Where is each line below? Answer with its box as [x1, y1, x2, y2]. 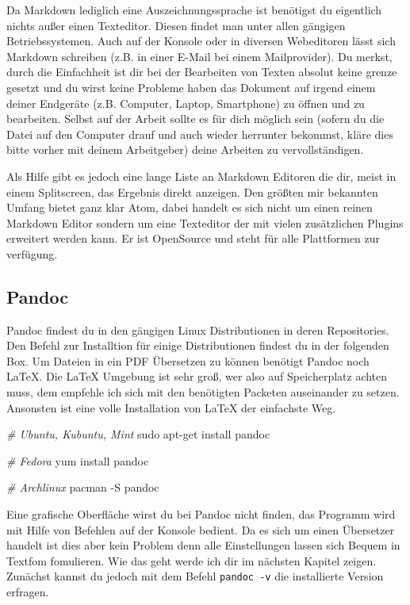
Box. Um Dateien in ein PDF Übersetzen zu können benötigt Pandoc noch [6, 352, 370, 369]
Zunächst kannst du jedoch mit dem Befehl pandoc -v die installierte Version [6, 568, 384, 584]
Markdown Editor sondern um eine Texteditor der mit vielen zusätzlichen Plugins [6, 214, 404, 231]
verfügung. [6, 245, 58, 262]
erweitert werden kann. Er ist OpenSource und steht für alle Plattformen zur [6, 230, 381, 247]
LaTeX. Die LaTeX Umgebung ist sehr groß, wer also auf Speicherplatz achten [6, 368, 388, 385]
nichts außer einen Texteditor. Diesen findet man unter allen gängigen [6, 17, 346, 33]
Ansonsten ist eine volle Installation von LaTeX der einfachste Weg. [6, 399, 336, 415]
